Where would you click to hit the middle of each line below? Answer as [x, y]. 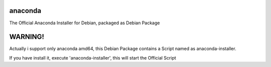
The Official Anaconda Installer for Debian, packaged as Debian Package [85, 23]
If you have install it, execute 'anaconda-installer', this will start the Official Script [93, 58]
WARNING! [27, 37]
